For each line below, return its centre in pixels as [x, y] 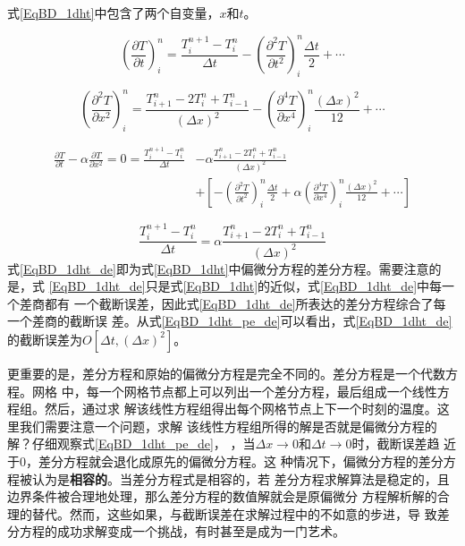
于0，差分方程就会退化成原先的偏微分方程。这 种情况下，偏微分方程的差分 [225, 461]
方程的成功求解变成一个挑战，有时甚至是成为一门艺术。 [182, 531]
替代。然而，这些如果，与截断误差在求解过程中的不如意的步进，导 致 [234, 513]
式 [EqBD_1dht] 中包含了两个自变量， [114, 13]
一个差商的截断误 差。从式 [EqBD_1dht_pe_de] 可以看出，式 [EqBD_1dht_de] [230, 321]
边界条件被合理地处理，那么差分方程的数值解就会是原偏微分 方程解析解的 [222, 496]
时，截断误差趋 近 [404, 444]
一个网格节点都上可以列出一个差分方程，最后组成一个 [255, 391]
